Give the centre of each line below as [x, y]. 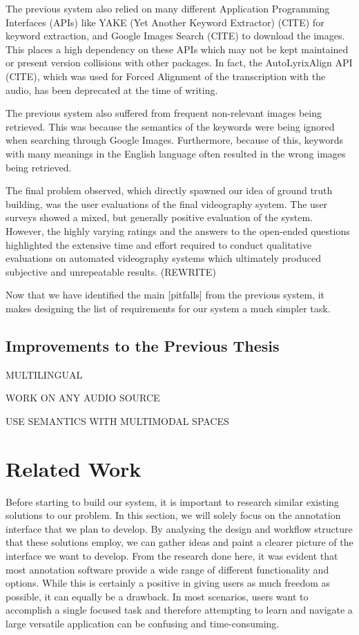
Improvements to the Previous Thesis [143, 345]
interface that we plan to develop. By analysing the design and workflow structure [179, 528]
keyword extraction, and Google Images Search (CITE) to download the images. [175, 36]
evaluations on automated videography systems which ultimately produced [163, 258]
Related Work [74, 468]
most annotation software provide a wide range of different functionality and [167, 569]
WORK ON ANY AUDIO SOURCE [83, 398]
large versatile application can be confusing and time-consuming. [143, 623]
